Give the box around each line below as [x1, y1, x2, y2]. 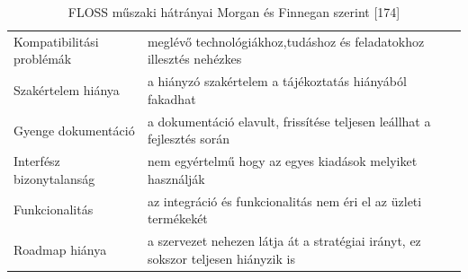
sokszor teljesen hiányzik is [147, 248, 295, 267]
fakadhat [147, 89, 196, 108]
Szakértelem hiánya [13, 81, 120, 100]
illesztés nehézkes [147, 49, 242, 68]
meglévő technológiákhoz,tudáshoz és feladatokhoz [147, 31, 425, 50]
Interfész [13, 152, 60, 170]
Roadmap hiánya [13, 240, 107, 258]
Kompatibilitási [13, 31, 99, 50]
